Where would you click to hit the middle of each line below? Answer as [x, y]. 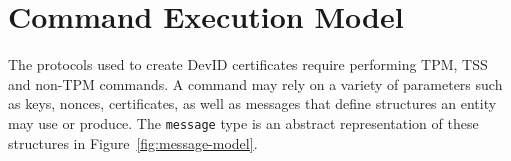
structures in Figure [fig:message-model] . [133, 142]
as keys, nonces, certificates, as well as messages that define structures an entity [252, 103]
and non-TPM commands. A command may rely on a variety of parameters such [255, 83]
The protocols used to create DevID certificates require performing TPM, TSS [248, 64]
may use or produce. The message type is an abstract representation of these [243, 122]
